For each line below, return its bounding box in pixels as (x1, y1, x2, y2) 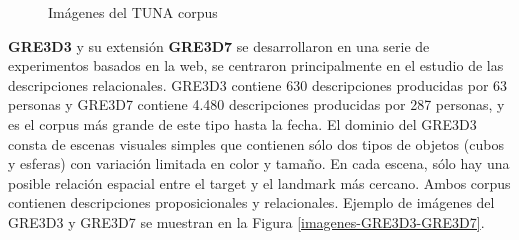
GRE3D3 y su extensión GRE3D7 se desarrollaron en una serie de (8, 35, 430, 56)
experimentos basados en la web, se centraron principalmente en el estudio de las (8, 55, 504, 76)
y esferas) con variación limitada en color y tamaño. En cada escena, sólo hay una (8, 153, 510, 174)
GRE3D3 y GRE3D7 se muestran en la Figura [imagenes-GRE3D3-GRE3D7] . (8, 211, 485, 232)
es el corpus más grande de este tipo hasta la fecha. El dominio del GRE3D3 (8, 113, 477, 134)
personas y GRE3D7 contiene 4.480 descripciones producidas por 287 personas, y (8, 94, 505, 115)
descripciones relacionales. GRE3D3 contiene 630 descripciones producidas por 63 (8, 74, 508, 95)
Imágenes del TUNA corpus (48, 2, 218, 22)
